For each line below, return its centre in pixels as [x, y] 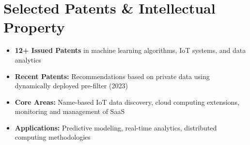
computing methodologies [53, 137]
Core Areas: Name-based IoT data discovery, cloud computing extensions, [127, 102]
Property [34, 27]
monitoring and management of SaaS [70, 111]
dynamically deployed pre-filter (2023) [71, 86]
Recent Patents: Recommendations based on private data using [112, 76]
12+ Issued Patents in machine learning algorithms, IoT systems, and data [130, 50]
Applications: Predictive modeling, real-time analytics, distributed [116, 127]
